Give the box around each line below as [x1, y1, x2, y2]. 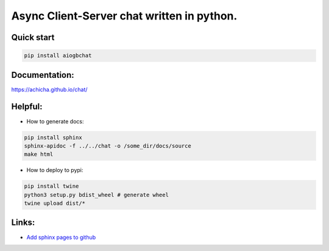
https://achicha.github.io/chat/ [11, 86, 88, 93]
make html [24, 151, 54, 158]
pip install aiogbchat [24, 52, 92, 59]
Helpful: [11, 101, 43, 112]
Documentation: [11, 70, 74, 80]
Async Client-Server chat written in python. [11, 9, 238, 22]
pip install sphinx [24, 134, 82, 141]
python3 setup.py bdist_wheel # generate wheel [24, 191, 169, 198]
